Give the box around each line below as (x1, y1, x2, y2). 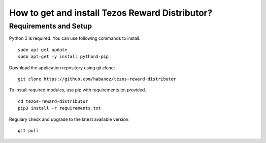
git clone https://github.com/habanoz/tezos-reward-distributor (18, 76, 177, 82)
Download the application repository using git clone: (9, 64, 115, 71)
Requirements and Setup (9, 22, 92, 30)
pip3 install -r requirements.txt (18, 106, 101, 111)
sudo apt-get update (18, 47, 67, 53)
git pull (18, 128, 39, 133)
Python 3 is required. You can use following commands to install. (9, 35, 140, 41)
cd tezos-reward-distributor (18, 98, 88, 104)
